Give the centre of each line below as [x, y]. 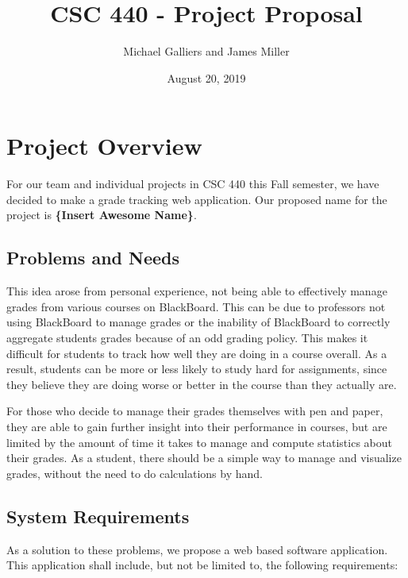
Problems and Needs [93, 258]
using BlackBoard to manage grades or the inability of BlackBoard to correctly [198, 322]
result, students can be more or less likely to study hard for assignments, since [197, 369]
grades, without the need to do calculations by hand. [135, 473]
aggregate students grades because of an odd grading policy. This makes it [187, 338]
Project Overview [104, 146]
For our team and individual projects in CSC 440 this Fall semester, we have [193, 184]
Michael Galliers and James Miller [206, 51]
